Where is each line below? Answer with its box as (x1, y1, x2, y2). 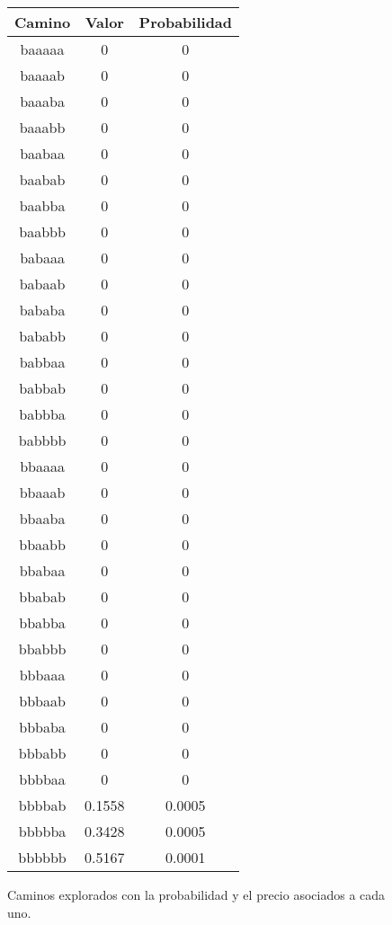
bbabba (19, 612, 66, 633)
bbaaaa (20, 456, 65, 476)
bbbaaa (19, 664, 66, 685)
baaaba (20, 91, 65, 111)
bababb (19, 325, 66, 346)
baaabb (19, 117, 66, 138)
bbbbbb (18, 847, 67, 867)
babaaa (20, 247, 65, 268)
